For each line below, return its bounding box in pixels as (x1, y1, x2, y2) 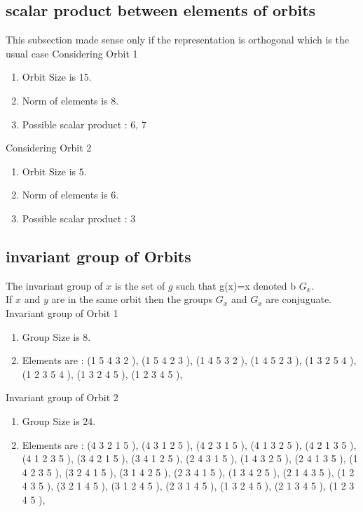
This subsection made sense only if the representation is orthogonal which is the (6, 32, 349, 47)
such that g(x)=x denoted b (176, 278, 296, 292)
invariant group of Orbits (6, 245, 191, 267)
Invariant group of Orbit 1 (6, 305, 118, 320)
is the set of (114, 278, 165, 292)
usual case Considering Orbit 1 (6, 46, 138, 60)
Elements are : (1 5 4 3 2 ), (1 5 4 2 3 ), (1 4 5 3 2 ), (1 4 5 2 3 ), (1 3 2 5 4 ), (22, 353, 357, 368)
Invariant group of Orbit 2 (6, 390, 118, 405)
